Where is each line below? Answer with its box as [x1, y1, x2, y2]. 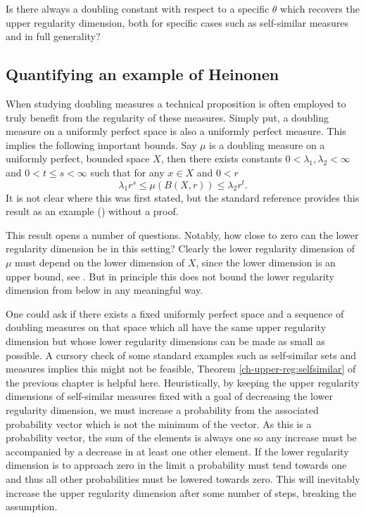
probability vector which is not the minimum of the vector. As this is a [6, 416, 312, 431]
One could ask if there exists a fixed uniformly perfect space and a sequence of [6, 306, 344, 320]
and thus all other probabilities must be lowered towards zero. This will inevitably [6, 471, 360, 486]
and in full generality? [6, 29, 101, 44]
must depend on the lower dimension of [15, 255, 185, 269]
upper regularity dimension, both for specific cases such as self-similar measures [6, 15, 349, 30]
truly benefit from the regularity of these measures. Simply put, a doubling [6, 110, 329, 124]
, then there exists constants [160, 151, 282, 166]
